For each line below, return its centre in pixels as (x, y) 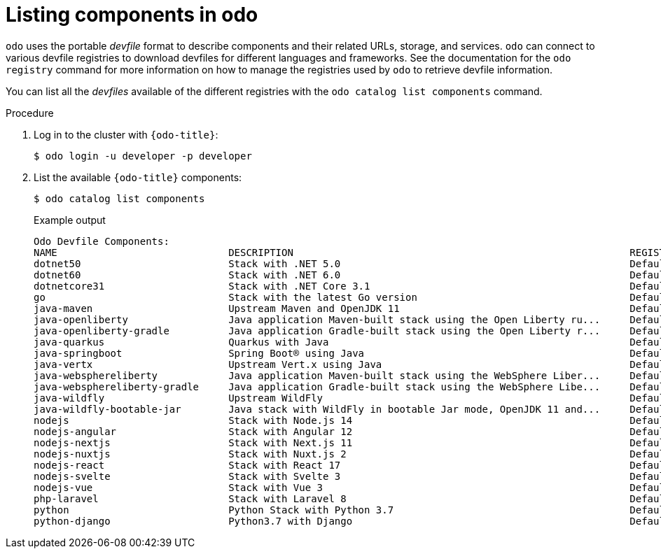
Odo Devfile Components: (102, 241)
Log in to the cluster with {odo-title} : (126, 134)
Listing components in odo (132, 15)
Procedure (30, 113)
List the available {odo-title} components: (138, 177)
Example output (70, 220)
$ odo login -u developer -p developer (143, 156)
